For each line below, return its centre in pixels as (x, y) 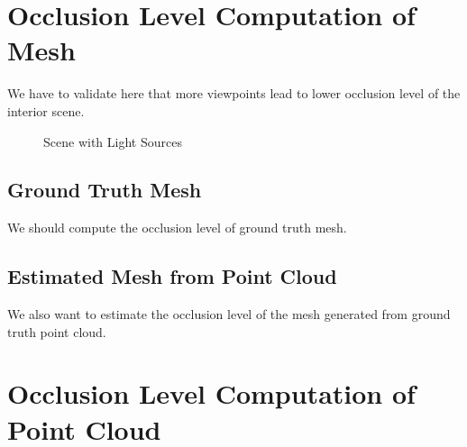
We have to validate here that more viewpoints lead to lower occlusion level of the (234, 93)
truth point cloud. (57, 331)
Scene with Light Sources (113, 141)
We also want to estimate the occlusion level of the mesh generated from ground (229, 314)
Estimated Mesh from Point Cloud (172, 276)
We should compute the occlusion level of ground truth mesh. (177, 228)
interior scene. (46, 110)
